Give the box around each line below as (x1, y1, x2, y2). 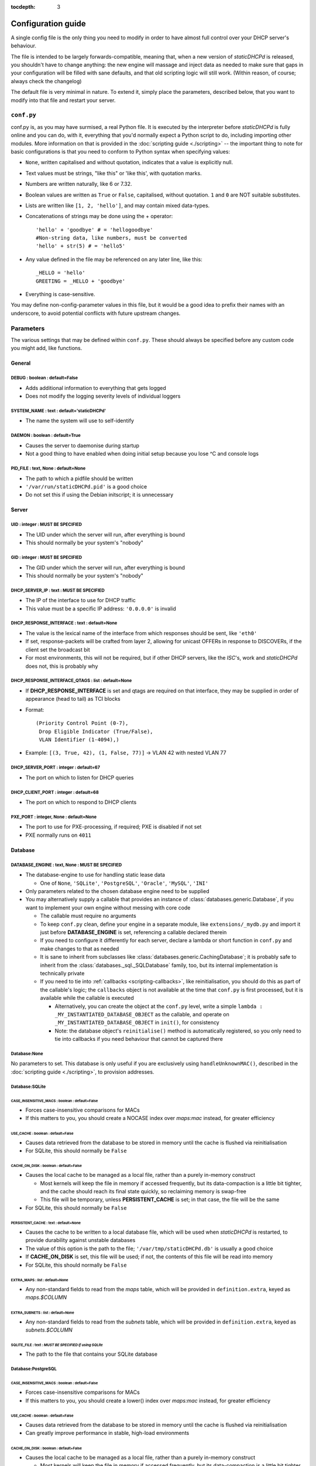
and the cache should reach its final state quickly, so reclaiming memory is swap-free (40, 1188, 247, 1195)
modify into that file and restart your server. (11, 97, 116, 104)
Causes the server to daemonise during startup (25, 442, 140, 449)
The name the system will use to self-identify (25, 417, 135, 425)
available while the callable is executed (40, 995, 134, 1002)
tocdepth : (11, 4, 36, 10)
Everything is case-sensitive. (25, 291, 95, 298)
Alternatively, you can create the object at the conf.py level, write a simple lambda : (54, 1003, 263, 1010)
